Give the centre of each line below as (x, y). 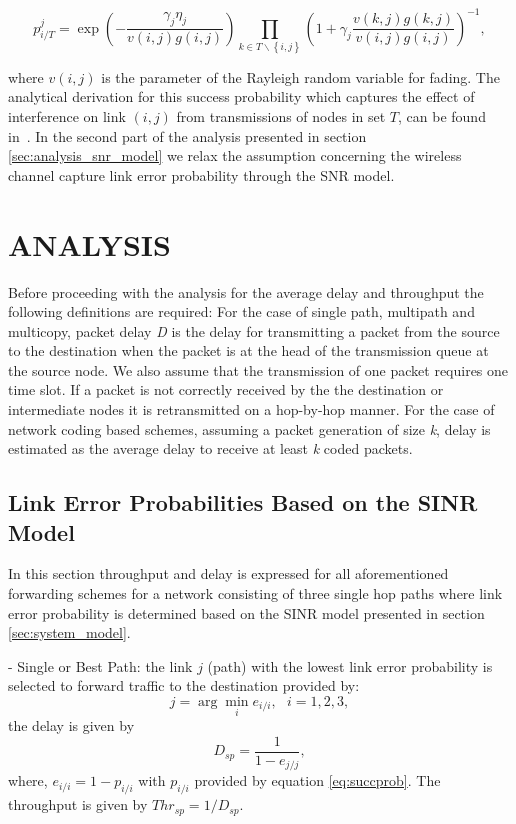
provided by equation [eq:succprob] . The (317, 780)
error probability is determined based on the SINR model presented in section (246, 612)
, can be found (442, 116)
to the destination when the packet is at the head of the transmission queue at (248, 350)
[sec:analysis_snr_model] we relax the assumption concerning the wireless (235, 155)
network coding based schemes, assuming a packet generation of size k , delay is (249, 428)
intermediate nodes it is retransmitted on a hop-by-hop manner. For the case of (251, 409)
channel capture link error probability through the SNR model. (201, 174)
